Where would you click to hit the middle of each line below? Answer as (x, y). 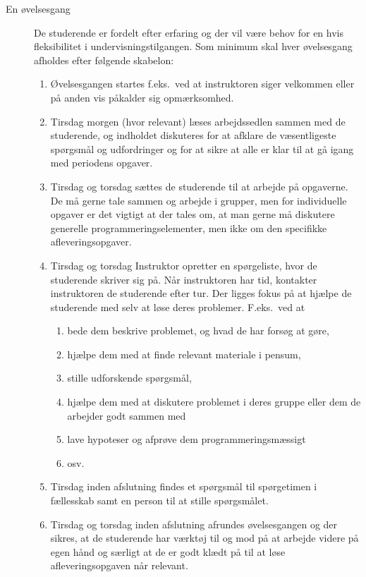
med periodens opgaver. (102, 163)
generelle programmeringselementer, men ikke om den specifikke (189, 227)
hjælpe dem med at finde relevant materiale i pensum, (184, 354)
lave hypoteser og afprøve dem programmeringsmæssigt (187, 439)
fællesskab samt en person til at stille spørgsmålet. (159, 500)
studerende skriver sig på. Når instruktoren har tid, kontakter (184, 279)
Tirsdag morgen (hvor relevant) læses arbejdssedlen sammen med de (198, 121)
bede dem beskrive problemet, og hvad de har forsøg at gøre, (198, 330)
